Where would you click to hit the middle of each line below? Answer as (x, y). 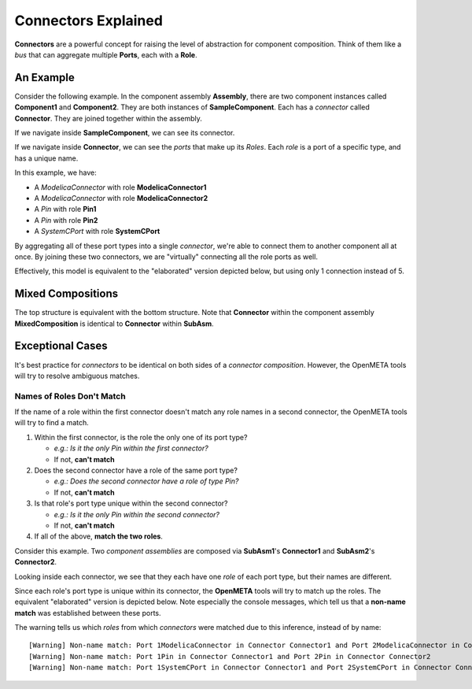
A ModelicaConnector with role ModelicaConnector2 (121, 198)
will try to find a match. (52, 423)
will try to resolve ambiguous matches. (77, 376)
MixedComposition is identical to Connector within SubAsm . (114, 324)
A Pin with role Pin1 (65, 209)
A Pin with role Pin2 (66, 220)
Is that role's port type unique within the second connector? (131, 503)
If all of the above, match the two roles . (98, 536)
